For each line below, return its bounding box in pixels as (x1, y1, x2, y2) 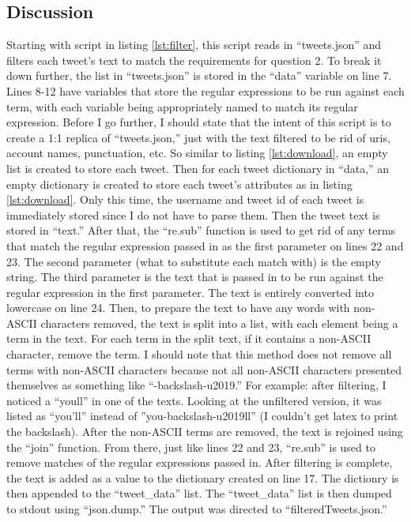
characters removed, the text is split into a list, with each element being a (40, 314, 398, 331)
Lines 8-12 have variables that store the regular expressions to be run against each (6, 82, 405, 99)
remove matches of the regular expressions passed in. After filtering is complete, (6, 454, 393, 471)
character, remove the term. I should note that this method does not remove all (6, 346, 392, 362)
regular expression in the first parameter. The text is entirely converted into (6, 284, 374, 300)
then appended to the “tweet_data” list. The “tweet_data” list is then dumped (6, 485, 392, 501)
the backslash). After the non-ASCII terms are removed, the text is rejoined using (6, 423, 403, 440)
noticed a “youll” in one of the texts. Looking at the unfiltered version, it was (6, 392, 382, 408)
